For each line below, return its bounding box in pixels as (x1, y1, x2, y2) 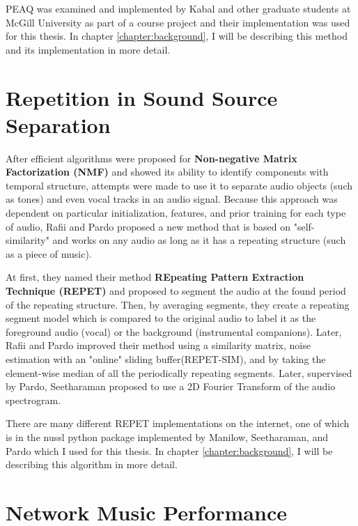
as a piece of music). (6, 246, 92, 261)
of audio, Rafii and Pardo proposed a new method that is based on (6, 219, 291, 233)
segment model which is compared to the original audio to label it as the (6, 311, 316, 325)
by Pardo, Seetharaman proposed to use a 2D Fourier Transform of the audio (6, 379, 336, 394)
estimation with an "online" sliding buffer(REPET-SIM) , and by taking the (6, 352, 326, 366)
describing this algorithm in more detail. (6, 457, 178, 472)
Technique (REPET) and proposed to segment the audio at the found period (6, 284, 346, 298)
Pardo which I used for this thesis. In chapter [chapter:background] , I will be (6, 443, 333, 458)
